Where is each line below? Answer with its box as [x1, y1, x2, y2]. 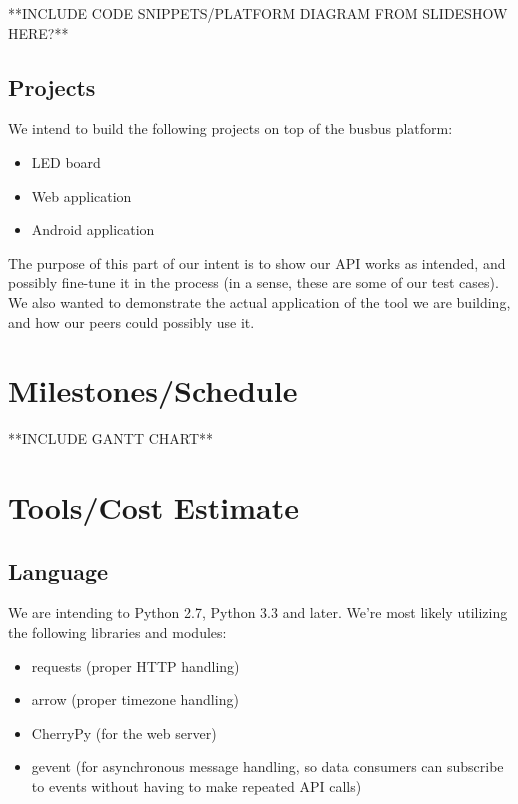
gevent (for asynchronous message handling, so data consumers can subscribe [31, 756, 504, 777]
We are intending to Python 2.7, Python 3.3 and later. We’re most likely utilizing [8, 602, 508, 623]
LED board [31, 151, 101, 172]
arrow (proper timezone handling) [31, 689, 239, 710]
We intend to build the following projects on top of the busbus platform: [8, 118, 453, 139]
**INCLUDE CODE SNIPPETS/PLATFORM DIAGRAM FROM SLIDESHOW [8, 3, 508, 23]
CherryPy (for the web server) [31, 722, 217, 743]
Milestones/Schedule [8, 370, 298, 411]
